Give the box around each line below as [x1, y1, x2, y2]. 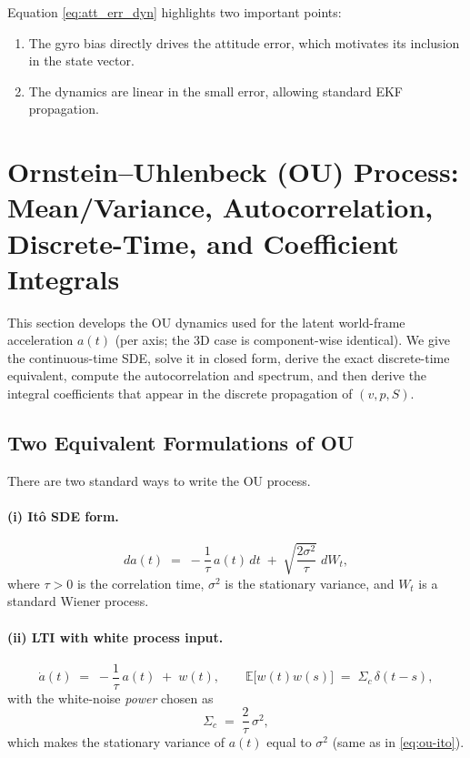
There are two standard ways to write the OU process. [7, 470, 311, 490]
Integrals [7, 259, 120, 297]
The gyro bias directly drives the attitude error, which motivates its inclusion [28, 33, 460, 52]
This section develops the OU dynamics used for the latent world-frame [7, 312, 405, 331]
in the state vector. [28, 51, 135, 70]
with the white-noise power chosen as [7, 688, 214, 707]
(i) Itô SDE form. [7, 507, 119, 526]
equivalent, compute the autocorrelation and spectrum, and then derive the [7, 366, 427, 385]
